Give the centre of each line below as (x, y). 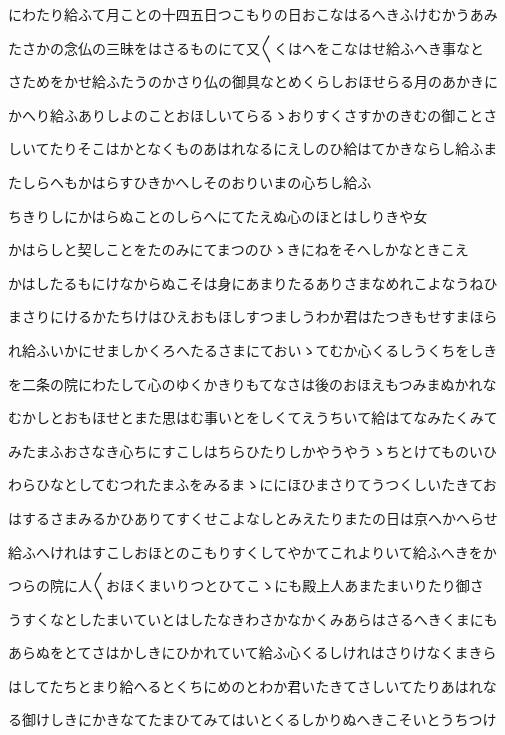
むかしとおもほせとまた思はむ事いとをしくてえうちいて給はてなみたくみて (253, 417)
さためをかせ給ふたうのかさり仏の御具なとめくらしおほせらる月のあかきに (253, 81)
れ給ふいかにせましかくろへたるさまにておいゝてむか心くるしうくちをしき (253, 349)
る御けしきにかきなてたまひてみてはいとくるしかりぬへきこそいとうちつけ (252, 719)
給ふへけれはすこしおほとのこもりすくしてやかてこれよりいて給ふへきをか (252, 551)
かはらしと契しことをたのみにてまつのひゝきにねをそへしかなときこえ (238, 249)
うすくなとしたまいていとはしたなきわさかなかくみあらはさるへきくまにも (253, 618)
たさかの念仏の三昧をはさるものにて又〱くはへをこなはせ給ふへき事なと (246, 47)
